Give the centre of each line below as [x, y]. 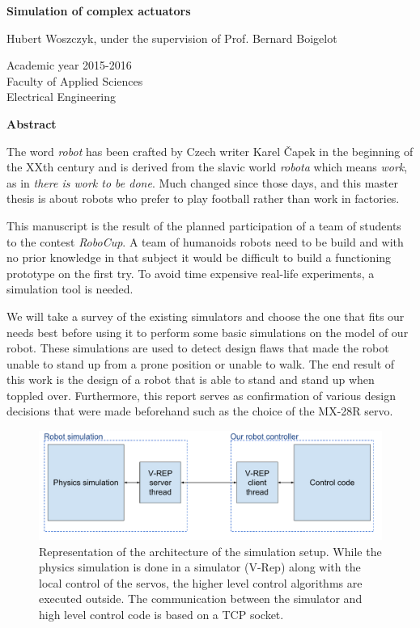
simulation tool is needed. [70, 289]
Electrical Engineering [62, 97]
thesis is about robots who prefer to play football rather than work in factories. [203, 198]
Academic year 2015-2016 [69, 65]
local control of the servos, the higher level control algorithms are [201, 582]
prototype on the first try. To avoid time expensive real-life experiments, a [191, 273]
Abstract [32, 123]
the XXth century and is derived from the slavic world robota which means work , [207, 167]
